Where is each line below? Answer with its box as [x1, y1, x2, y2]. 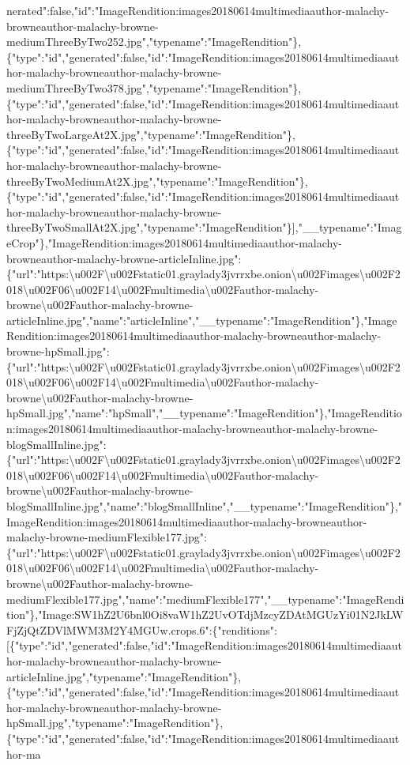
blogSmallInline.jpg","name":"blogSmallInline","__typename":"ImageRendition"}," [6, 498, 403, 514]
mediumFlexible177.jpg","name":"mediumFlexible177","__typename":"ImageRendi [6, 590, 404, 607]
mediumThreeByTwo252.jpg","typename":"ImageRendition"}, [6, 33, 302, 50]
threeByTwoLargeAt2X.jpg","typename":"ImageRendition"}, [6, 126, 295, 142]
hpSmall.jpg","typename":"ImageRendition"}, [6, 714, 224, 731]
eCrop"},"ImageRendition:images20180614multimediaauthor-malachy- [6, 234, 342, 251]
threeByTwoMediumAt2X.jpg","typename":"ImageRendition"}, [6, 172, 308, 189]
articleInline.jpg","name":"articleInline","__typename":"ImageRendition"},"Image [6, 311, 397, 328]
